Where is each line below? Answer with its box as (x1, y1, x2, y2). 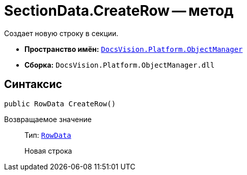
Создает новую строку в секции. (4, 28, 119, 38)
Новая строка (24, 146, 72, 155)
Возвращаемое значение (4, 114, 92, 124)
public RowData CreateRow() (4, 99, 116, 108)
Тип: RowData (24, 130, 71, 139)
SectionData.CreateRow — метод (4, 2, 234, 19)
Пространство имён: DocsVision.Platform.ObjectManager (24, 44, 243, 53)
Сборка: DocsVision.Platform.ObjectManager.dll (24, 60, 215, 69)
